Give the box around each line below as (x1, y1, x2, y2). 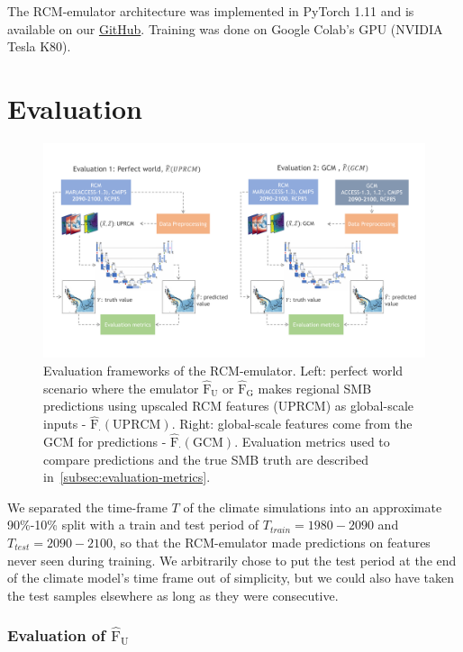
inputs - (43, 414, 86, 433)
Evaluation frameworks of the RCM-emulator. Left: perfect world (43, 361, 404, 379)
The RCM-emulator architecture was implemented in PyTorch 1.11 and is (7, 2, 414, 20)
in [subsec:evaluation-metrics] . (43, 467, 211, 486)
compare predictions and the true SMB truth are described (43, 449, 369, 468)
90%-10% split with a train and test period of (7, 515, 259, 534)
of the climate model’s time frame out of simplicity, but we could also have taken (7, 568, 455, 587)
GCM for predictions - (43, 432, 167, 451)
